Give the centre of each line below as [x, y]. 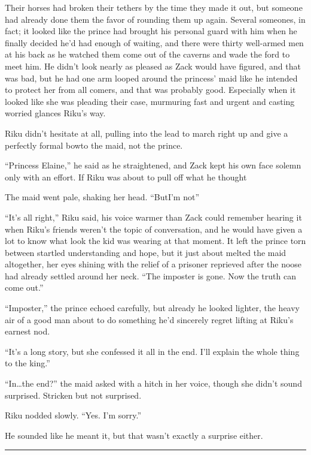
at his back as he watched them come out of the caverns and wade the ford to [147, 54]
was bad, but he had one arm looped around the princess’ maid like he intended [151, 78]
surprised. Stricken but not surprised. [73, 395]
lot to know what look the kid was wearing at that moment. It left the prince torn [155, 241]
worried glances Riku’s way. [55, 113]
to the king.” [28, 363]
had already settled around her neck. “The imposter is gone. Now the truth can [150, 275]
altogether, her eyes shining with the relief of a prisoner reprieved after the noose [153, 264]
